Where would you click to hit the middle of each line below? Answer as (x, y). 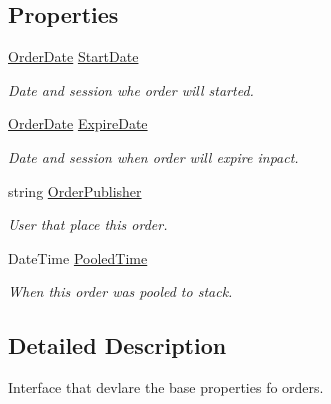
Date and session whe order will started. (131, 89)
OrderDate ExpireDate (78, 123)
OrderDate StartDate (73, 56)
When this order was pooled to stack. (120, 291)
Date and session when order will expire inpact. (153, 156)
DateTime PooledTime (78, 257)
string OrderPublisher (75, 190)
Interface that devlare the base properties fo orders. (166, 387)
